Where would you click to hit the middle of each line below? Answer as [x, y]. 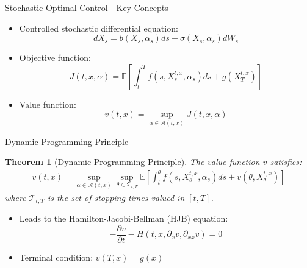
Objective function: [55, 58]
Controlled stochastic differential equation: [99, 28]
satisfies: [286, 162]
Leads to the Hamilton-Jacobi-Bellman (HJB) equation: [124, 218]
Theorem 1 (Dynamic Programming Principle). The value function [132, 162]
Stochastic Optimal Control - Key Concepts [87, 7]
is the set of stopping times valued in [116, 197]
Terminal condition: [56, 257]
